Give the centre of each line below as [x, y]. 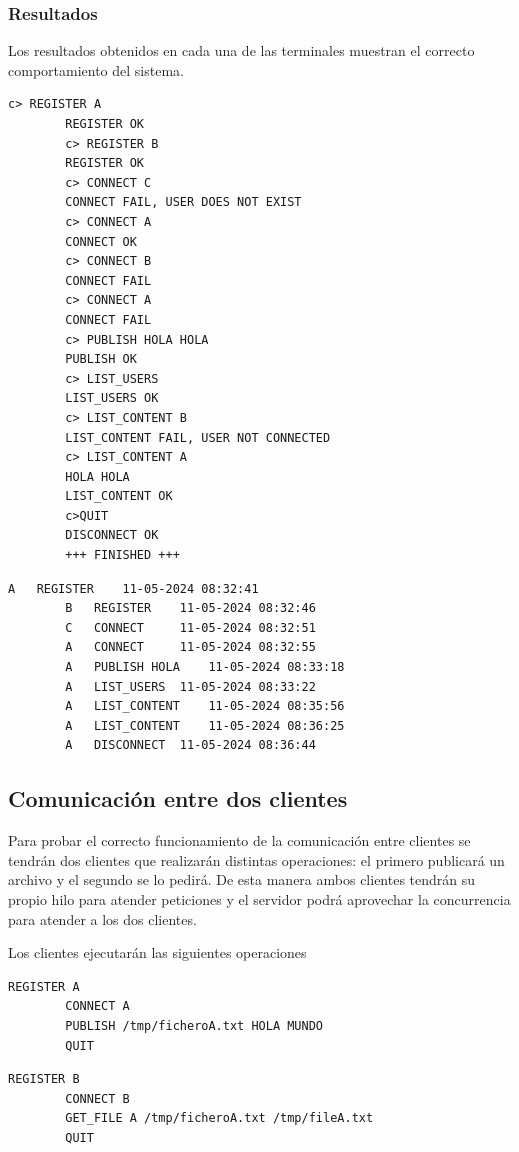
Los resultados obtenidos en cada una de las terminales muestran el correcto [241, 50]
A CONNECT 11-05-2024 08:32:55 [190, 647]
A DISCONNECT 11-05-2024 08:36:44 [190, 745]
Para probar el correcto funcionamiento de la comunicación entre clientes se [239, 840]
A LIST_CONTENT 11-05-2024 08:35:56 [205, 706]
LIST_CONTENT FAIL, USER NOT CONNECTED [198, 437]
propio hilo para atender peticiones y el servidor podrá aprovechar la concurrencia [259, 898]
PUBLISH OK [101, 359]
